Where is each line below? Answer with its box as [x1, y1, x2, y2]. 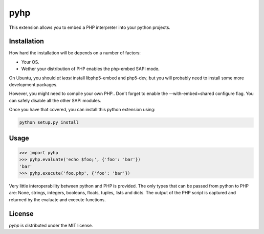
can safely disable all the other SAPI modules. [9, 97, 101, 103]
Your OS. [21, 59, 40, 65]
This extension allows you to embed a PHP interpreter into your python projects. [9, 24, 171, 30]
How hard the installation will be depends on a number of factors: [9, 50, 141, 56]
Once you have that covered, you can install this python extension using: [9, 107, 155, 113]
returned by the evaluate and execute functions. [9, 196, 106, 203]
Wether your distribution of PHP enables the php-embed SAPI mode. [21, 66, 160, 72]
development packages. [9, 82, 58, 88]
